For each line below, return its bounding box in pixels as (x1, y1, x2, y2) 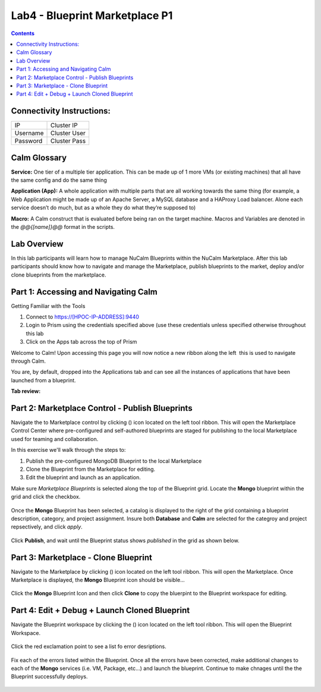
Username (14, 129, 44, 137)
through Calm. (11, 357, 46, 364)
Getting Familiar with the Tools (11, 302, 86, 309)
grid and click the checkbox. (11, 493, 81, 501)
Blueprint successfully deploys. (11, 673, 88, 680)
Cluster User (50, 129, 86, 137)
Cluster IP (50, 121, 78, 130)
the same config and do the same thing (11, 177, 107, 184)
